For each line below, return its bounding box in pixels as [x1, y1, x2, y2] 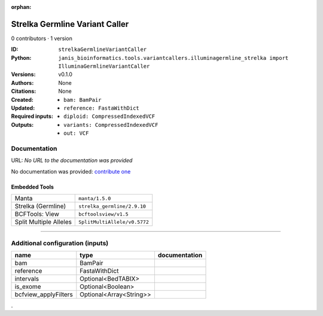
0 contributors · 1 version [11, 35, 73, 42]
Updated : [11, 105, 35, 112]
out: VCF [63, 130, 89, 137]
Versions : [11, 71, 36, 78]
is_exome [14, 282, 41, 290]
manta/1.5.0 [78, 195, 111, 202]
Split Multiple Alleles [14, 218, 72, 226]
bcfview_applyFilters [14, 290, 73, 299]
